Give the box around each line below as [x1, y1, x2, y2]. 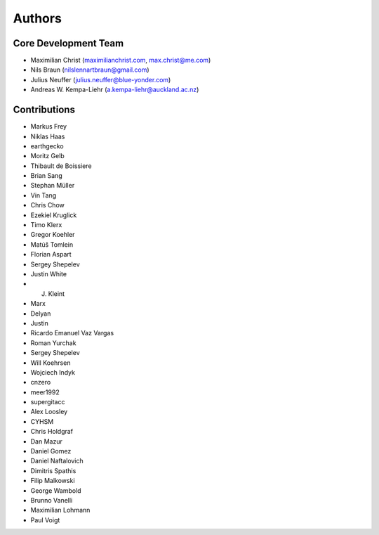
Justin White [30, 270, 67, 278]
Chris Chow [30, 201, 65, 210]
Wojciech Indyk [30, 368, 75, 376]
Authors [13, 11, 62, 26]
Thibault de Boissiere [30, 162, 92, 170]
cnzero [30, 378, 51, 387]
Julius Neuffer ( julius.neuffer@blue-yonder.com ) [30, 75, 171, 84]
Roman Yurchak [30, 338, 77, 347]
